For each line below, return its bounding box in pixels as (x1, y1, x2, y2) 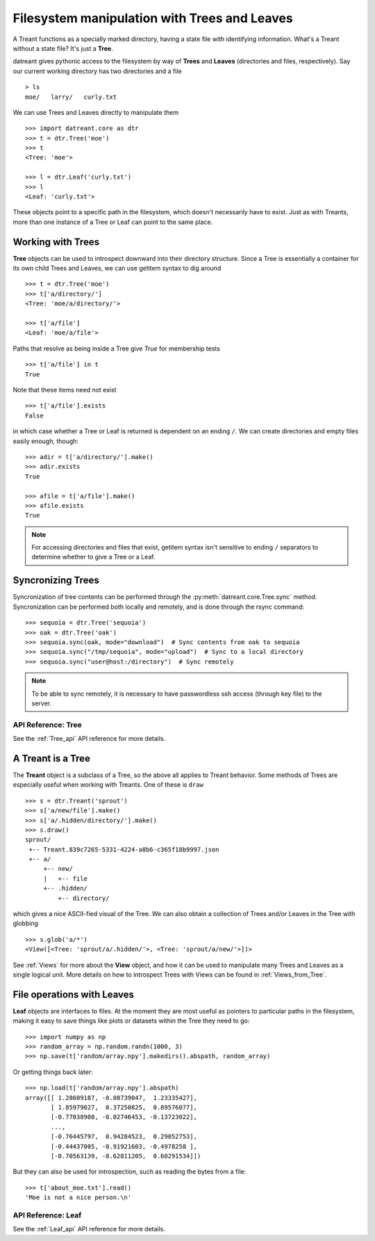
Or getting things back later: (12, 1068, 93, 1076)
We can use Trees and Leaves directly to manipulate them (12, 108, 179, 116)
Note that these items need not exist (12, 386, 117, 394)
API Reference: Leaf (12, 1210, 82, 1220)
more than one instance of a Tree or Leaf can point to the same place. (12, 218, 213, 226)
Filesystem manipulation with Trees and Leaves (12, 10, 293, 26)
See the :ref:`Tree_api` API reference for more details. (12, 735, 166, 743)
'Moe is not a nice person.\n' (25, 1194, 132, 1201)
